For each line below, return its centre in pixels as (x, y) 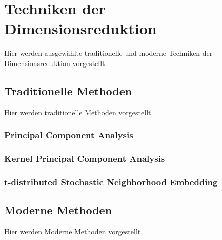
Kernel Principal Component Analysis (85, 158)
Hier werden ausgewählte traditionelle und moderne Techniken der (108, 53)
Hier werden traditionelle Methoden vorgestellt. (79, 112)
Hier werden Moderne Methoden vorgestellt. (74, 232)
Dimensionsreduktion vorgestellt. (56, 63)
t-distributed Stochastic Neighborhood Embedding (111, 181)
